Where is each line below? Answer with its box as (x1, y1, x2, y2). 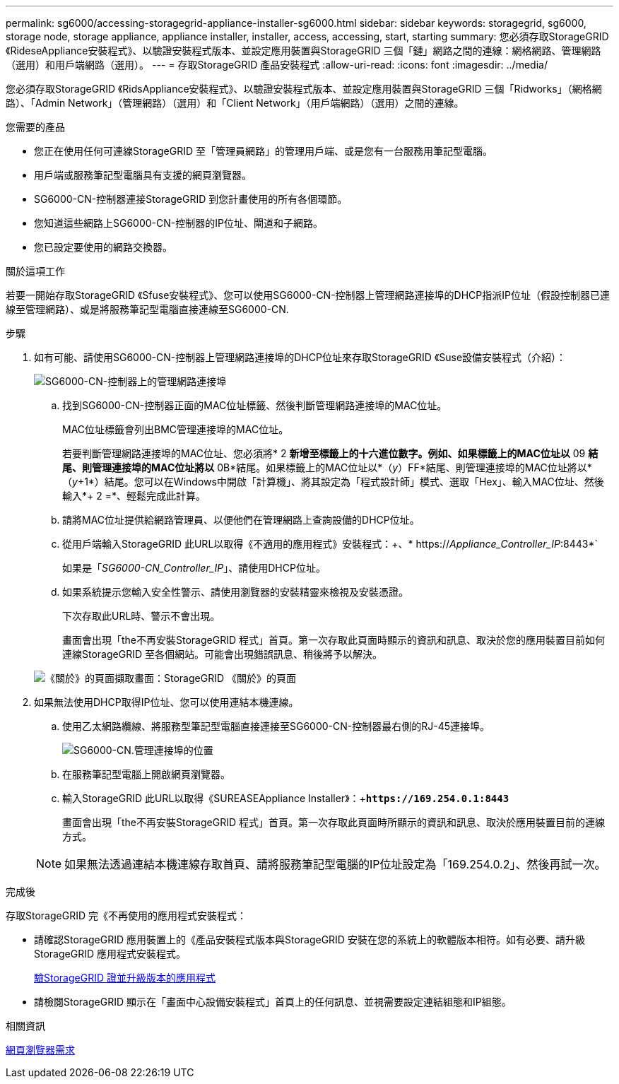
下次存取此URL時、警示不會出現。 (62, 610, 220, 622)
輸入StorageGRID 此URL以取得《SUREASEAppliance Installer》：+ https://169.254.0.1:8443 (62, 792, 509, 804)
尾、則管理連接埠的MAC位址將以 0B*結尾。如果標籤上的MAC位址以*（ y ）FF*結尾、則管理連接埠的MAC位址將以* (62, 461, 592, 473)
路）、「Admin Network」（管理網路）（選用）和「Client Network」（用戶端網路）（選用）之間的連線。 (6, 97, 464, 109)
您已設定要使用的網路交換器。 (34, 241, 172, 253)
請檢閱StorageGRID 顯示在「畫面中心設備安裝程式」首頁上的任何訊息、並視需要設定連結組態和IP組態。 (34, 996, 512, 1008)
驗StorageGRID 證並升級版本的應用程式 (34, 972, 216, 984)
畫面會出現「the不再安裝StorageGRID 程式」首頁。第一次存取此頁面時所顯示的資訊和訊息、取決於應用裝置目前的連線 (62, 816, 605, 828)
